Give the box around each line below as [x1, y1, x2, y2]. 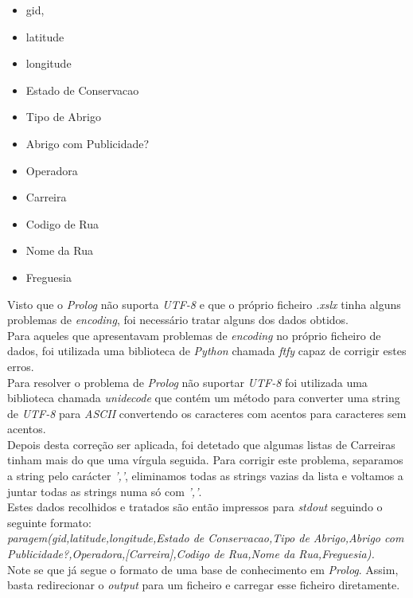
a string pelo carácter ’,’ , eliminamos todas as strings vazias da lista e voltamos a [7, 467, 403, 484]
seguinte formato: [7, 514, 92, 530]
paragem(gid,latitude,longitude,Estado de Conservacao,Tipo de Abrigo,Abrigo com [7, 530, 404, 546]
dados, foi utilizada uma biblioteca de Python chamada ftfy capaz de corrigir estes [7, 342, 407, 359]
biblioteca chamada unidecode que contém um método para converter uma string [7, 389, 400, 406]
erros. [7, 358, 34, 374]
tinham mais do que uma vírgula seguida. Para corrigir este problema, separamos [7, 451, 403, 468]
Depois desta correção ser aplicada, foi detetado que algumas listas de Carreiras [7, 436, 395, 452]
